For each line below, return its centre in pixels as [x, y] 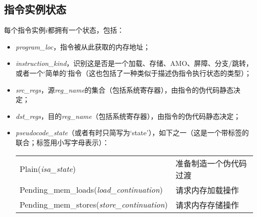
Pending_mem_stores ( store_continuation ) [94, 205]
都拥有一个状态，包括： [86, 30]
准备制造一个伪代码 [211, 163]
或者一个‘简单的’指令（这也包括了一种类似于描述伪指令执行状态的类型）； [133, 73]
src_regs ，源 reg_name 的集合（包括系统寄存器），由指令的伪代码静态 [125, 89]
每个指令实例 [25, 30]
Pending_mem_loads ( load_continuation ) [91, 190]
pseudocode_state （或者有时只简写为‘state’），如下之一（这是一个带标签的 [132, 133]
